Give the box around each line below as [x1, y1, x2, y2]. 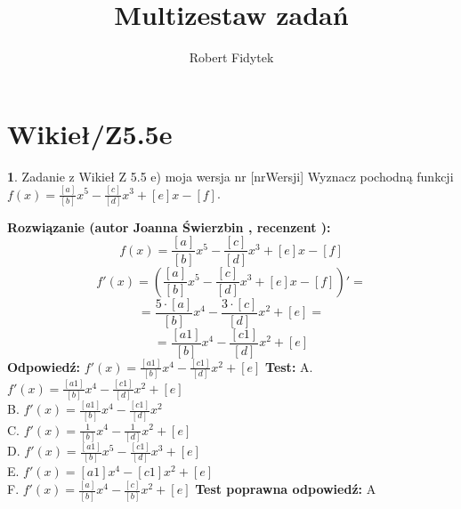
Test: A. [265, 357, 313, 376]
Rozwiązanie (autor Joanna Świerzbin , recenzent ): [7, 217, 331, 236]
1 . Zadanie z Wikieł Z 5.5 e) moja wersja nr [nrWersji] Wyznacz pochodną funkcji [7, 166, 454, 185]
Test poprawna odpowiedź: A [195, 480, 376, 498]
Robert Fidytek [189, 48, 274, 67]
